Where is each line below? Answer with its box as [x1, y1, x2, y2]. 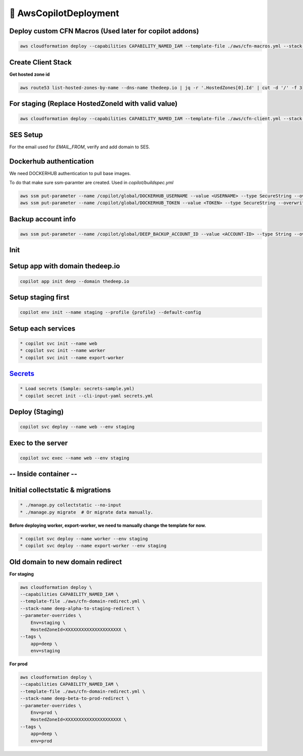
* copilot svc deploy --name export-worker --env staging [20, 543, 167, 549]
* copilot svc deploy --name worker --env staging [20, 535, 148, 542]
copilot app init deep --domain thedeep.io [20, 278, 130, 284]
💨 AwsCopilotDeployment [9, 8, 120, 19]
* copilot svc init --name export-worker [20, 355, 124, 360]
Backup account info [9, 214, 76, 223]
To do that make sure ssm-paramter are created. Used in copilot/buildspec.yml [9, 180, 174, 186]
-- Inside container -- [9, 470, 78, 478]
